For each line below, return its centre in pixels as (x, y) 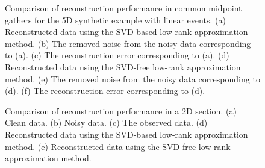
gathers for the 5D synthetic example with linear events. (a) (115, 20)
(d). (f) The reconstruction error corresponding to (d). (105, 91)
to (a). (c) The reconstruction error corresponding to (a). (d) (117, 55)
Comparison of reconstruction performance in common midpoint (123, 8)
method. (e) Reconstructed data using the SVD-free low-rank (118, 146)
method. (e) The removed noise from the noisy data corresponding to (132, 79)
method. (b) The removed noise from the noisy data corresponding (128, 43)
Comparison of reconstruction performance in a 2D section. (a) (121, 110)
